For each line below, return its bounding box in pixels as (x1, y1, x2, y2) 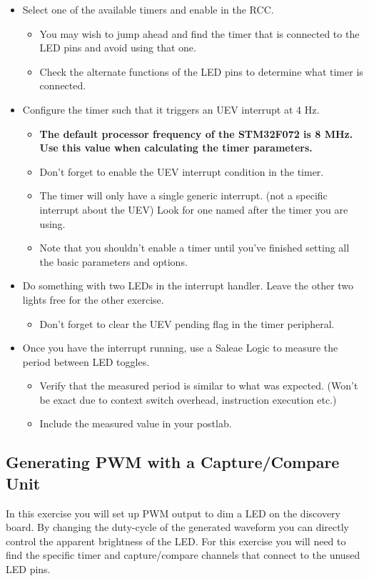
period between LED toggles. (22, 354, 150, 369)
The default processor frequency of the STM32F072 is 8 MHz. (39, 126, 353, 141)
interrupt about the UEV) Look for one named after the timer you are (39, 202, 348, 217)
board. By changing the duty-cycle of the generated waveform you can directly (6, 520, 350, 535)
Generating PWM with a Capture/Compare (6, 451, 340, 473)
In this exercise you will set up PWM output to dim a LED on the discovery (6, 505, 340, 520)
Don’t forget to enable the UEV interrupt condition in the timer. (39, 164, 324, 179)
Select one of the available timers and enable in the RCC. (22, 2, 274, 16)
